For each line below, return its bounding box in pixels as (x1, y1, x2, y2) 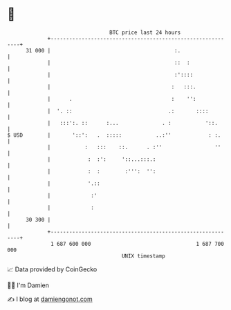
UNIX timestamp (121, 252, 166, 260)
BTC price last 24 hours (109, 29, 181, 36)
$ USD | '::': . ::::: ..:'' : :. (7, 131, 221, 139)
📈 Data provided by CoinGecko (7, 265, 98, 273)
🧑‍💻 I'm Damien (7, 281, 50, 289)
